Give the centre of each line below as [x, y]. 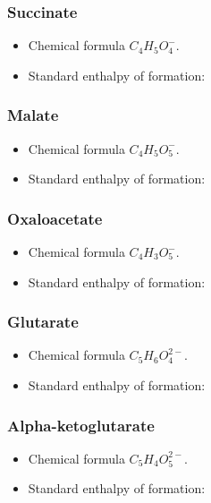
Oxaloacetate [55, 218]
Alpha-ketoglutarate [81, 425]
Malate [33, 115]
